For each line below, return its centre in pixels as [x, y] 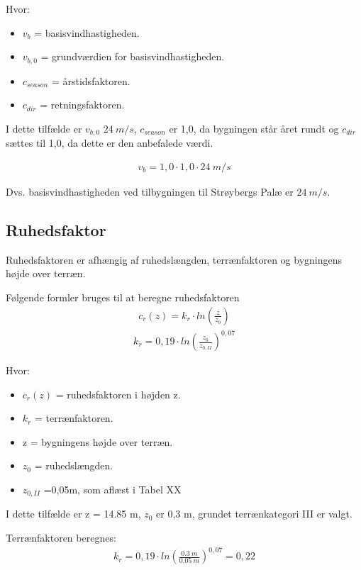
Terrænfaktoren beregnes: [61, 538]
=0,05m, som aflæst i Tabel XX [112, 490]
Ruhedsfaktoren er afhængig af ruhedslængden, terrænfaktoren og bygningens [174, 259]
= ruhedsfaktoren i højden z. [118, 394]
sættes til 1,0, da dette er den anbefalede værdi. [110, 143]
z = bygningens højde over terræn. [98, 441]
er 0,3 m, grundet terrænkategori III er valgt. [254, 514]
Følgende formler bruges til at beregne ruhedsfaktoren [123, 297]
